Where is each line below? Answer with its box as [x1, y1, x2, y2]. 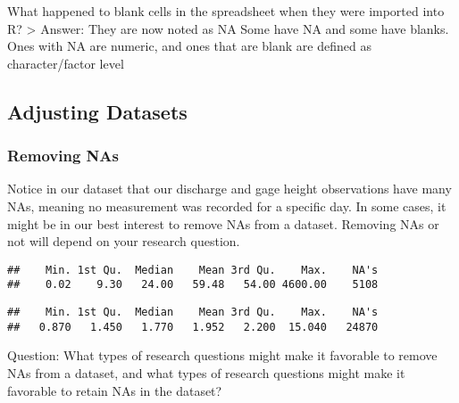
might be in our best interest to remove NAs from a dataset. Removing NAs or [7, 214, 439, 233]
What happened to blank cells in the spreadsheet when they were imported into [7, 2, 445, 20]
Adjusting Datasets [7, 97, 188, 125]
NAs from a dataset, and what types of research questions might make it [7, 363, 405, 382]
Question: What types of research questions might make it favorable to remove [7, 346, 438, 365]
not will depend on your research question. [7, 232, 240, 251]
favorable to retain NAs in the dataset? [7, 381, 222, 399]
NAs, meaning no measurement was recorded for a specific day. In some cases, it [7, 196, 446, 215]
